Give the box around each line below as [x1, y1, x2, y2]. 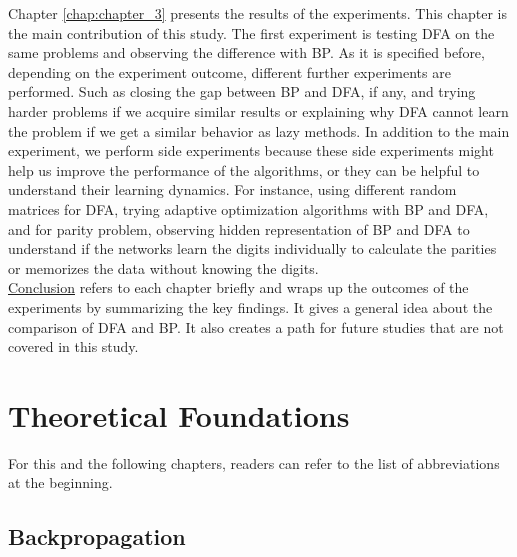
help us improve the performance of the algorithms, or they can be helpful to [8, 159, 480, 180]
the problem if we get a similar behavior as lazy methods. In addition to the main [8, 120, 510, 141]
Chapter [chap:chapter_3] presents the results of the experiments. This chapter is [8, 3, 507, 23]
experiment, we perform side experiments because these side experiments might [8, 140, 494, 161]
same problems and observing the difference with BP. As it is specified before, [8, 42, 485, 63]
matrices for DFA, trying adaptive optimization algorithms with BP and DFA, [8, 198, 489, 219]
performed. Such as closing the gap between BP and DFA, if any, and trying [8, 81, 476, 102]
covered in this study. [8, 336, 139, 357]
